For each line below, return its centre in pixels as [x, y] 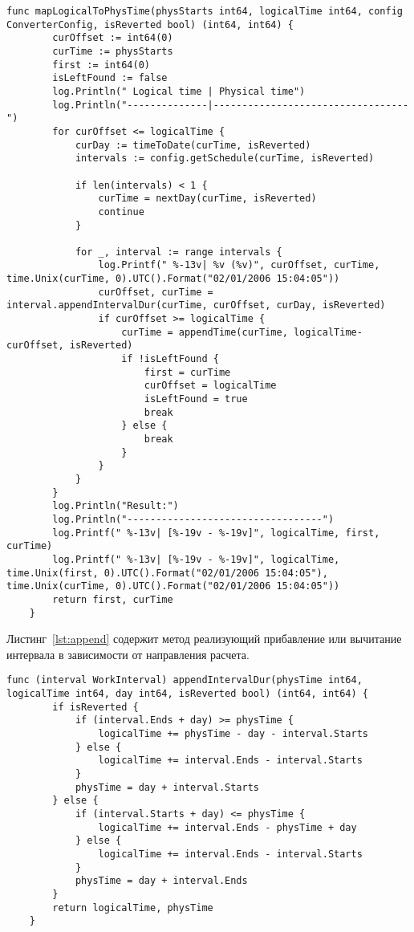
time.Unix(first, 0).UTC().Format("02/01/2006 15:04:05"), [167, 573]
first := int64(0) [101, 65]
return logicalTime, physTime [133, 908]
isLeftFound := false [110, 78]
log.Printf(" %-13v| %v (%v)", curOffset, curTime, [239, 265]
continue [121, 212]
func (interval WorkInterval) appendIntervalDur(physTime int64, [185, 680]
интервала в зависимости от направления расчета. [128, 654]
